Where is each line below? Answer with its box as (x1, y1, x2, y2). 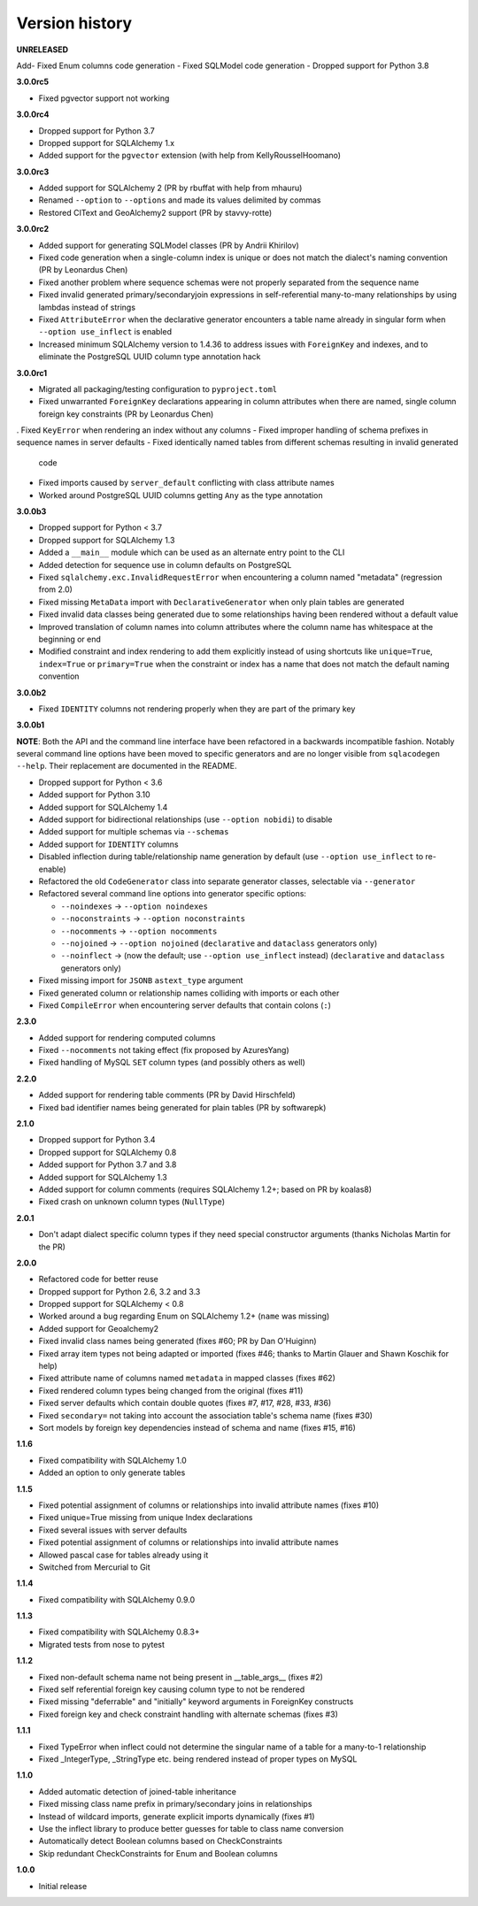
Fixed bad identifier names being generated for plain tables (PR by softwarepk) (38, 1102, 327, 1112)
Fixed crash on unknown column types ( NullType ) (38, 1196, 226, 1207)
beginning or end (38, 634, 102, 644)
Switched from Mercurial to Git (38, 1562, 150, 1572)
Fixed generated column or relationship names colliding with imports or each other (38, 988, 340, 998)
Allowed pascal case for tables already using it (38, 1549, 209, 1560)
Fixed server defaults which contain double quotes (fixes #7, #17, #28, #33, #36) (38, 1398, 332, 1409)
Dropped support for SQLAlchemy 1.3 (38, 534, 175, 545)
